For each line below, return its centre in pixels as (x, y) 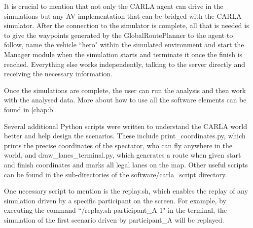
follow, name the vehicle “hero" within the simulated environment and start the (124, 45)
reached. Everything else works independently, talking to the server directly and (125, 64)
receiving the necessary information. (58, 74)
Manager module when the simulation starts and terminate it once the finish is (123, 54)
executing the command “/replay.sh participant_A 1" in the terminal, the (115, 210)
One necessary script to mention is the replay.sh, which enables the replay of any (126, 191)
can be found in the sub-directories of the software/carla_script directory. (116, 174)
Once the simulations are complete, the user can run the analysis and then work (125, 90)
